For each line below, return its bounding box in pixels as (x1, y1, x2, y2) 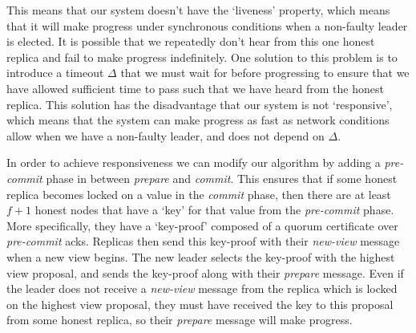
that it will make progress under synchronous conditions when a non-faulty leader (6, 17, 408, 34)
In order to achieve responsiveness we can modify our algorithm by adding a (6, 154, 381, 171)
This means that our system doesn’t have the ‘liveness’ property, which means (6, 2, 390, 18)
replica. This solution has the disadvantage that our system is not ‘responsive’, (6, 95, 393, 112)
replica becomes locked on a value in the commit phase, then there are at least (6, 185, 391, 202)
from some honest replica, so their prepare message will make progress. (6, 311, 353, 328)
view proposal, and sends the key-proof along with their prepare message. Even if (6, 264, 404, 281)
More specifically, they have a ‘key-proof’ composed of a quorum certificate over (6, 217, 398, 234)
